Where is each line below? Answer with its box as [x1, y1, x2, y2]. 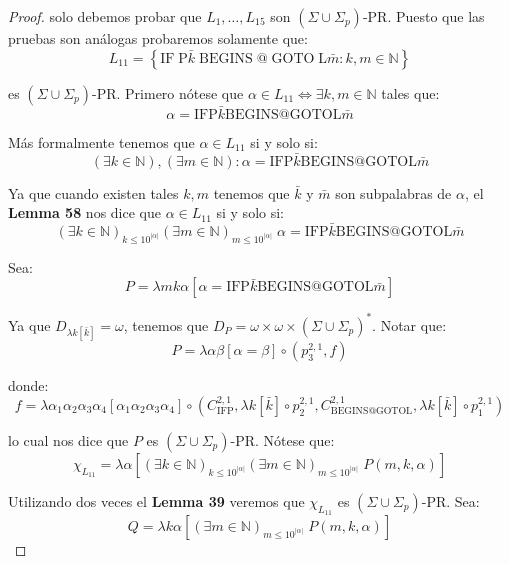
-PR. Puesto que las [362, 6, 485, 26]
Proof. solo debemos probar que [8, 6, 202, 26]
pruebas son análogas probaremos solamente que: [8, 28, 308, 48]
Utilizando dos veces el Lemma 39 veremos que [8, 490, 305, 511]
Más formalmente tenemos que [8, 131, 195, 152]
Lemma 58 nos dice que [8, 202, 161, 223]
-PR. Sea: [421, 490, 480, 511]
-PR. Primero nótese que [92, 82, 244, 103]
